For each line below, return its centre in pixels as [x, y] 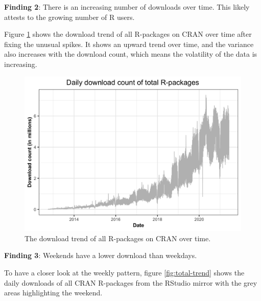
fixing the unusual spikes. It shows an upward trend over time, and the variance [129, 44]
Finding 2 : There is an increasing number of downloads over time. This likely [127, 7]
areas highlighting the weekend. [53, 293]
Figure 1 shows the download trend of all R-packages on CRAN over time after [128, 34]
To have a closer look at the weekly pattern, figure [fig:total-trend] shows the [124, 273]
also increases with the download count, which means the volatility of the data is [131, 54]
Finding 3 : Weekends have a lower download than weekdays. [101, 255]
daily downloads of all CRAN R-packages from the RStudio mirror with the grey [131, 282]
